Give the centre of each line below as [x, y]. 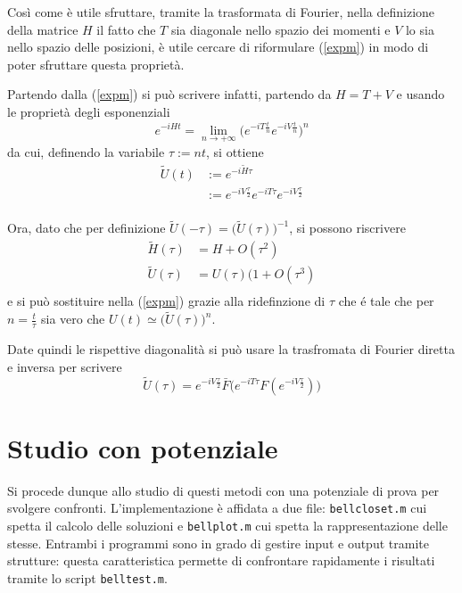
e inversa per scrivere [65, 366]
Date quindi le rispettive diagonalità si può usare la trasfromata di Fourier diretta [231, 349]
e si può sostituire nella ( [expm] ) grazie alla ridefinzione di [166, 301]
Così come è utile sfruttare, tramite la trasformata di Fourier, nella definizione [221, 12]
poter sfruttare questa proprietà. [96, 64]
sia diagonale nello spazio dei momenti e [280, 29]
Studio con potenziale [143, 447]
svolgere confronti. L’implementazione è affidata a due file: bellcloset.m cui [217, 508]
